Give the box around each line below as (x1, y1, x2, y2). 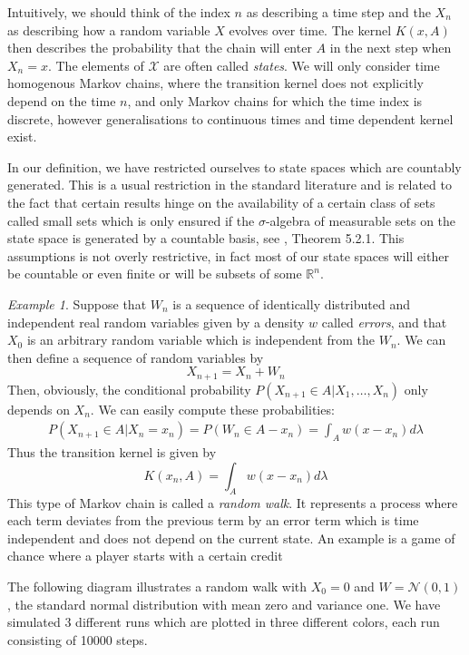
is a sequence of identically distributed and (172, 294, 410, 313)
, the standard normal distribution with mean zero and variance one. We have (7, 594, 441, 613)
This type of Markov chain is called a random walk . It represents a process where (7, 493, 458, 512)
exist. (7, 127, 37, 146)
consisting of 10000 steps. (7, 630, 148, 649)
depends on (7, 399, 70, 418)
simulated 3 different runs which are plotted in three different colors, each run (7, 612, 440, 631)
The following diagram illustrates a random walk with (7, 576, 308, 595)
